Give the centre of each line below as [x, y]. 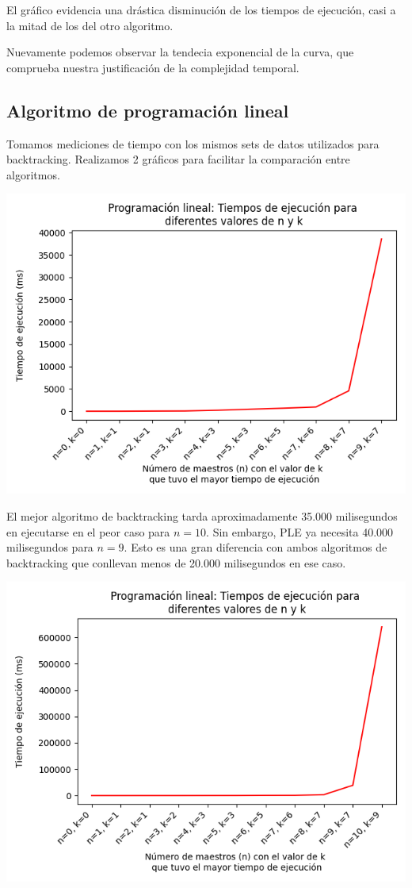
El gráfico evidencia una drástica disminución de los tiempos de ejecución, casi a [201, 10]
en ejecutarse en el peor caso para [88, 531]
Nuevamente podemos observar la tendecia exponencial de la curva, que [180, 52]
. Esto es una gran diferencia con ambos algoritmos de [256, 547]
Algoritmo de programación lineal [148, 110]
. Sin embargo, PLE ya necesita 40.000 [300, 531]
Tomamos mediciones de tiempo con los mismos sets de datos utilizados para [193, 143]
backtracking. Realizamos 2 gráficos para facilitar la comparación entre [178, 159]
